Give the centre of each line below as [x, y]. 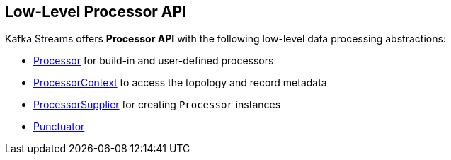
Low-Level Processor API [96, 12]
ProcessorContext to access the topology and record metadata [180, 83]
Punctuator [59, 127]
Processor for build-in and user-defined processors [154, 61]
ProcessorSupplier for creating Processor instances [157, 105]
